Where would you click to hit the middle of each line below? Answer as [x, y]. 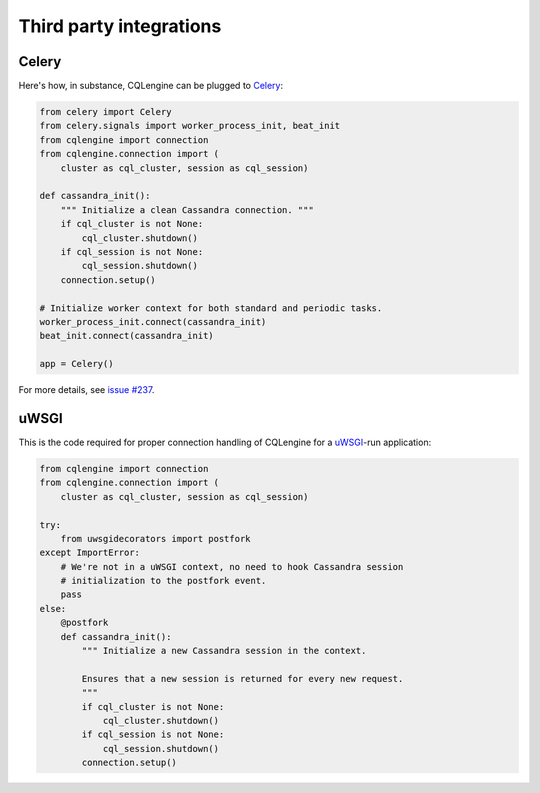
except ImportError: [89, 553]
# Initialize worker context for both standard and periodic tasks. [211, 308]
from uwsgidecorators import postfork [155, 538]
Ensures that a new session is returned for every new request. [242, 678]
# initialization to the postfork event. [163, 581]
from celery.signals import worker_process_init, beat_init [190, 126]
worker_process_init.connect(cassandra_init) [153, 321]
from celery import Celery [105, 112]
